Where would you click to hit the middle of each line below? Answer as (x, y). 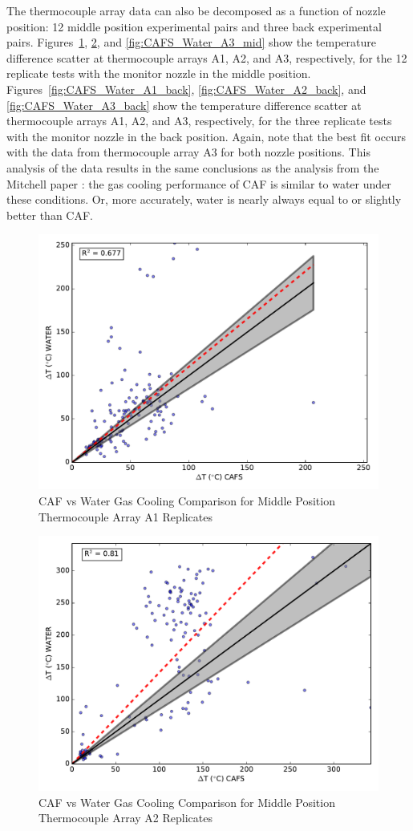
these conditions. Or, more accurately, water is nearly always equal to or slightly (204, 199)
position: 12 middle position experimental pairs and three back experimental (194, 26)
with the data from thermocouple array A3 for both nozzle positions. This (188, 152)
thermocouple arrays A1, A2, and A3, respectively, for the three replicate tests (199, 121)
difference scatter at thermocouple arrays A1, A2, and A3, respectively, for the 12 (207, 57)
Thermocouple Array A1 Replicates (126, 516)
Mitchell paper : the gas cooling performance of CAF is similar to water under (199, 183)
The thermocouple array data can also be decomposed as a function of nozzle (196, 10)
